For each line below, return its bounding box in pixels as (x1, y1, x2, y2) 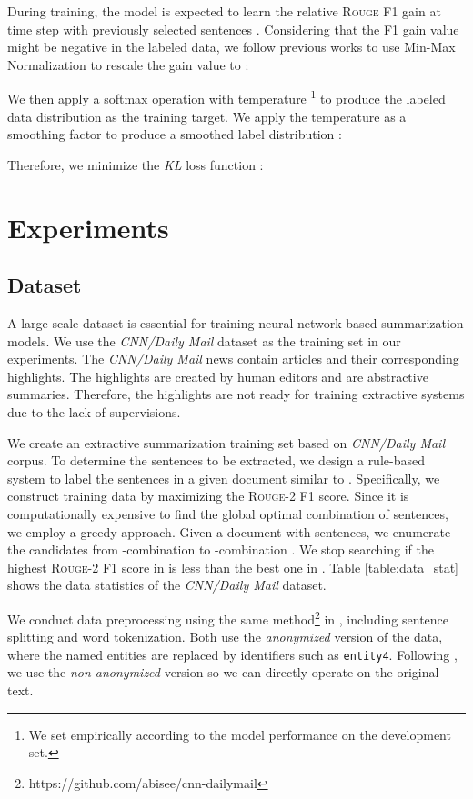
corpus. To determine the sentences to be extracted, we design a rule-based (7, 451, 425, 470)
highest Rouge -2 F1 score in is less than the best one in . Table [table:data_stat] (7, 557, 459, 576)
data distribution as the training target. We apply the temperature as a (7, 106, 407, 125)
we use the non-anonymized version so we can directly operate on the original (7, 663, 439, 682)
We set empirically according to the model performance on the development (28, 724, 451, 744)
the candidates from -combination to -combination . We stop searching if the (7, 540, 434, 559)
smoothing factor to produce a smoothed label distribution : (7, 125, 342, 144)
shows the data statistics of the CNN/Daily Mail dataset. (7, 575, 327, 594)
